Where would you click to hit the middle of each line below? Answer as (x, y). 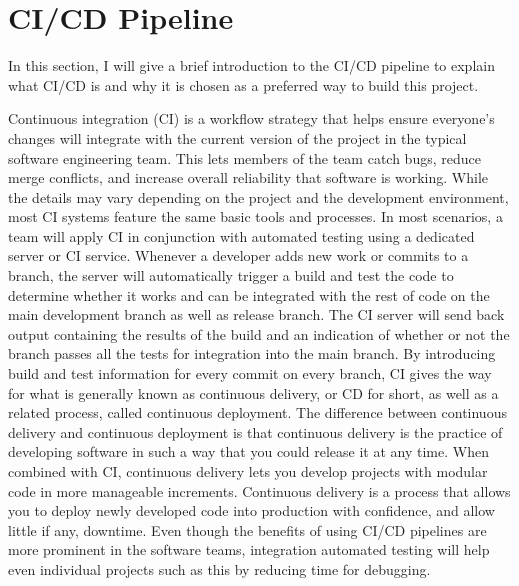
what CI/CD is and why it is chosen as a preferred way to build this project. (243, 84)
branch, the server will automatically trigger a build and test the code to (231, 275)
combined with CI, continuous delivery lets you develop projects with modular (248, 471)
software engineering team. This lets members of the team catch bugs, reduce (244, 157)
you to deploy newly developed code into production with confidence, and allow (251, 510)
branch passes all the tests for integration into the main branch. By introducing (252, 353)
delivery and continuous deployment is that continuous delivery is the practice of (255, 431)
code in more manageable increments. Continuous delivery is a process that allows (259, 490)
